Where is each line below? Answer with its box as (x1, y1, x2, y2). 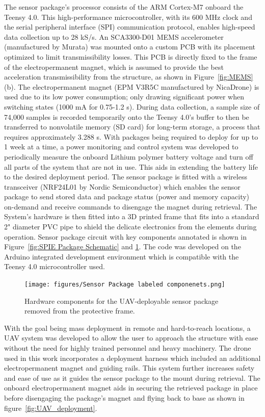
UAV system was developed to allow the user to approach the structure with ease (4, 332, 258, 343)
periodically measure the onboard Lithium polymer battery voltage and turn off (4, 151, 253, 162)
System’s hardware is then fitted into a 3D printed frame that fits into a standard (4, 211, 259, 222)
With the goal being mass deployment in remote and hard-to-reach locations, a (4, 322, 251, 333)
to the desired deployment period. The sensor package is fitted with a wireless (4, 171, 247, 182)
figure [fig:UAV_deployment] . (4, 402, 97, 413)
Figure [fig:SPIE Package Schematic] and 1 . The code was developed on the (4, 241, 241, 252)
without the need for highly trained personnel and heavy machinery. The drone (4, 343, 251, 353)
